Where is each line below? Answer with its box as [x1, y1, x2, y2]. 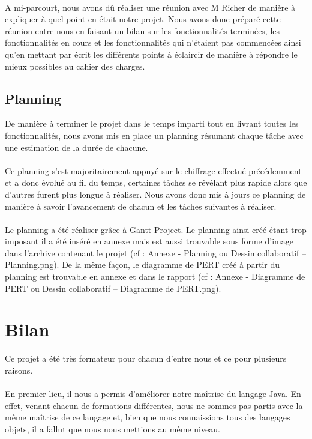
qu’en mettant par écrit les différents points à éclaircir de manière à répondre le [5, 47, 298, 60]
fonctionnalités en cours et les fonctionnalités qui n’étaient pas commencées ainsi [5, 36, 301, 49]
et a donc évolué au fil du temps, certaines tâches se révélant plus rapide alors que [5, 176, 307, 189]
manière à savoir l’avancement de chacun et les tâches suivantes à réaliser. [5, 199, 277, 212]
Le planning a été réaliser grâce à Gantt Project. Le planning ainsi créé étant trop [5, 223, 307, 235]
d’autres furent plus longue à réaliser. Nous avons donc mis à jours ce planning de [5, 187, 306, 200]
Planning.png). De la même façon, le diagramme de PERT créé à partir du [5, 258, 280, 271]
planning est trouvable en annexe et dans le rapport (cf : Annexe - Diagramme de [5, 270, 305, 283]
